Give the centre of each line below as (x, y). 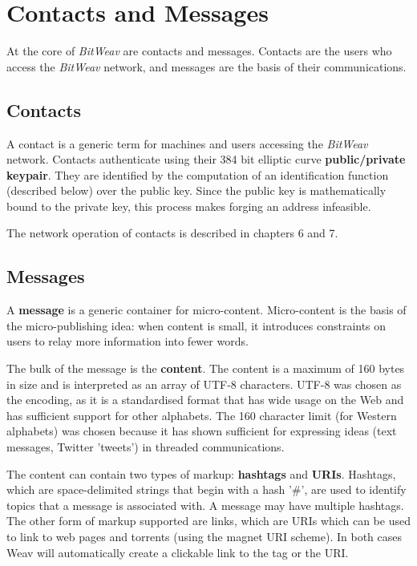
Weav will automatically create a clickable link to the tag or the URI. (178, 552)
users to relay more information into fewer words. (128, 341)
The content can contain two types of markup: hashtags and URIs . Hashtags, (201, 473)
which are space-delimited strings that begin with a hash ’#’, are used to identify (206, 489)
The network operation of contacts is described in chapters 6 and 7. (172, 233)
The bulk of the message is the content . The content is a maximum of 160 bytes (206, 368)
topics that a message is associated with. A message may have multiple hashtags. (205, 505)
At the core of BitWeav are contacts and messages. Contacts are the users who (199, 51)
